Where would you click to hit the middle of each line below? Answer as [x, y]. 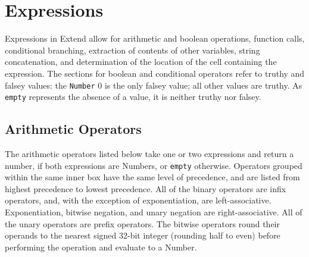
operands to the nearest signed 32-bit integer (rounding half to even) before [143, 235]
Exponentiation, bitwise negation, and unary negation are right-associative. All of [154, 212]
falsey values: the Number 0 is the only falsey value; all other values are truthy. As [154, 85]
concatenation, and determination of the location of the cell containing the [141, 62]
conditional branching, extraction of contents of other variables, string [132, 50]
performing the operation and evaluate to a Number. [101, 247]
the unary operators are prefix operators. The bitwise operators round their [142, 223]
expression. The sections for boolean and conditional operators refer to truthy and [155, 73]
